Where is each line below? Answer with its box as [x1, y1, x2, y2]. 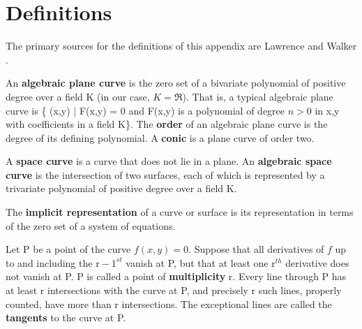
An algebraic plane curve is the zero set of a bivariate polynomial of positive [6, 75, 346, 90]
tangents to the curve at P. [6, 310, 126, 325]
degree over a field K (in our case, [6, 89, 150, 103]
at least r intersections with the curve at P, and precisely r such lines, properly [6, 283, 342, 298]
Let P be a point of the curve [6, 242, 131, 256]
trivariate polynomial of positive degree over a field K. [6, 181, 237, 196]
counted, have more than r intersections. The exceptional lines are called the [6, 296, 332, 311]
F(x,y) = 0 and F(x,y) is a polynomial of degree [79, 103, 285, 117]
